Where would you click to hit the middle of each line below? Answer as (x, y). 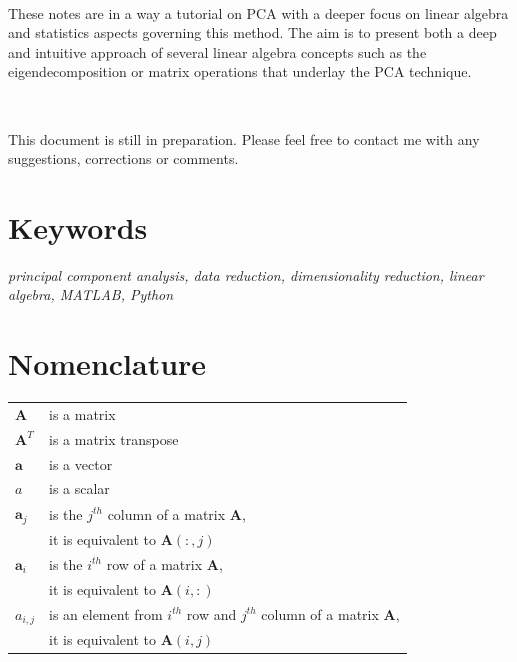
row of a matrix (154, 563)
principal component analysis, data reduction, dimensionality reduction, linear (246, 274)
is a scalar (79, 488)
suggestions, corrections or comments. (123, 158)
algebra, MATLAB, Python (91, 294)
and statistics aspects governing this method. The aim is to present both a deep (252, 32)
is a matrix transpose (114, 438)
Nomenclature (107, 363)
